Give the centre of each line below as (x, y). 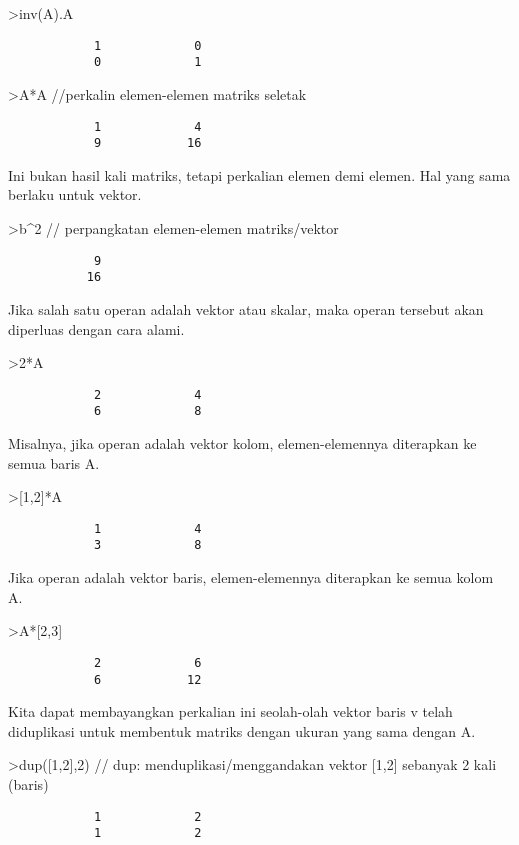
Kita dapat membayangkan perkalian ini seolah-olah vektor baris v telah (230, 711)
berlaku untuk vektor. (75, 194)
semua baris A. (54, 462)
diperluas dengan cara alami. (96, 328)
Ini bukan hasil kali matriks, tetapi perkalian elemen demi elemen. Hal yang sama (259, 174)
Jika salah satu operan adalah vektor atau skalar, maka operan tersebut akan (246, 308)
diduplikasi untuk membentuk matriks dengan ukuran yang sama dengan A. (242, 730)
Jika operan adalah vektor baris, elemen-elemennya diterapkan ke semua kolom (251, 577)
